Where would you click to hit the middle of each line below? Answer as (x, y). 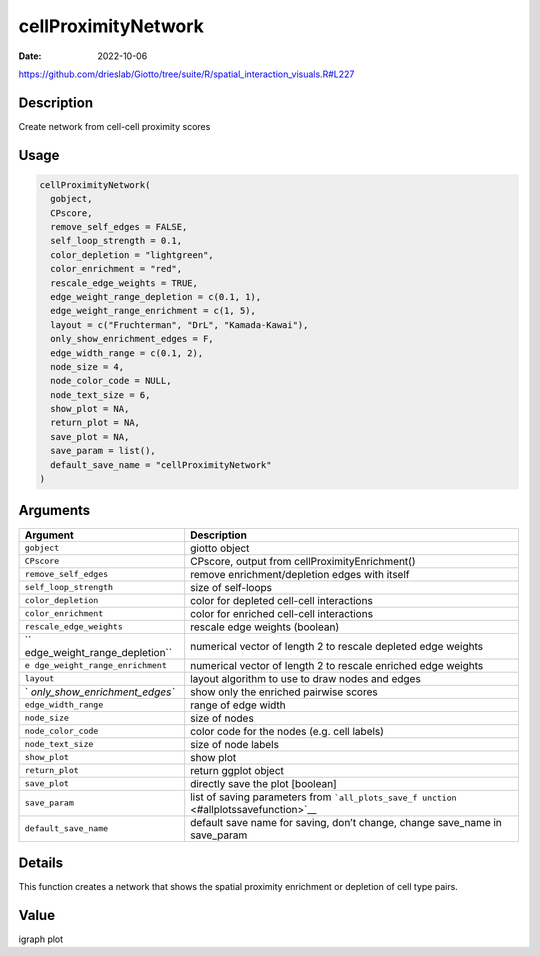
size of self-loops (231, 587)
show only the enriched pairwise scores (284, 692)
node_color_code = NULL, (111, 381)
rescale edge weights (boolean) (265, 627)
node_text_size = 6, (100, 394)
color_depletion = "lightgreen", (132, 254)
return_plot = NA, (95, 423)
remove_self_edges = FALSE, (119, 227)
